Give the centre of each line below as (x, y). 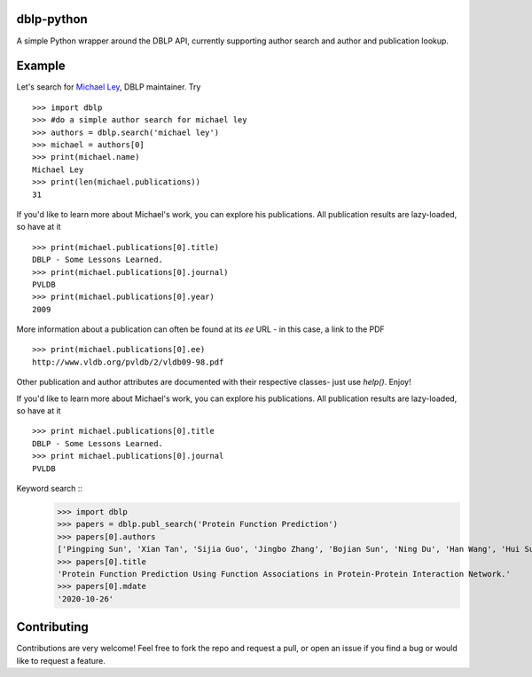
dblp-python (52, 19)
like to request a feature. (61, 660)
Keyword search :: (50, 488)
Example (41, 66)
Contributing (52, 627)
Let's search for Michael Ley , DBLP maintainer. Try (109, 87)
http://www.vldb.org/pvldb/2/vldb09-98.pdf (128, 362)
